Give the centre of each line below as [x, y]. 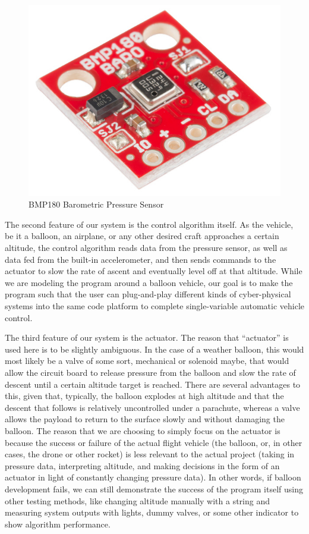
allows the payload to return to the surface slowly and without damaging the [145, 419]
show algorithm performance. [58, 524]
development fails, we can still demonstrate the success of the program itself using [154, 489]
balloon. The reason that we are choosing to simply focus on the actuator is [143, 430]
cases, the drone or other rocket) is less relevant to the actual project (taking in [150, 454]
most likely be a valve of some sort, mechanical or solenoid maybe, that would [147, 361]
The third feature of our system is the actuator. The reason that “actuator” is [147, 337]
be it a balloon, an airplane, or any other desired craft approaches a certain [142, 236]
